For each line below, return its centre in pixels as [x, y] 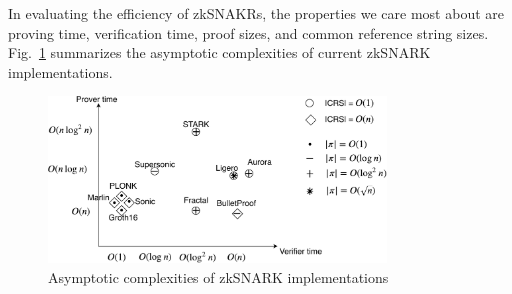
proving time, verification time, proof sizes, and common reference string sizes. [248, 32]
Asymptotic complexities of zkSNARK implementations [218, 276]
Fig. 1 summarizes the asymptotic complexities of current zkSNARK [219, 52]
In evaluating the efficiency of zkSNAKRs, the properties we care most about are [256, 13]
